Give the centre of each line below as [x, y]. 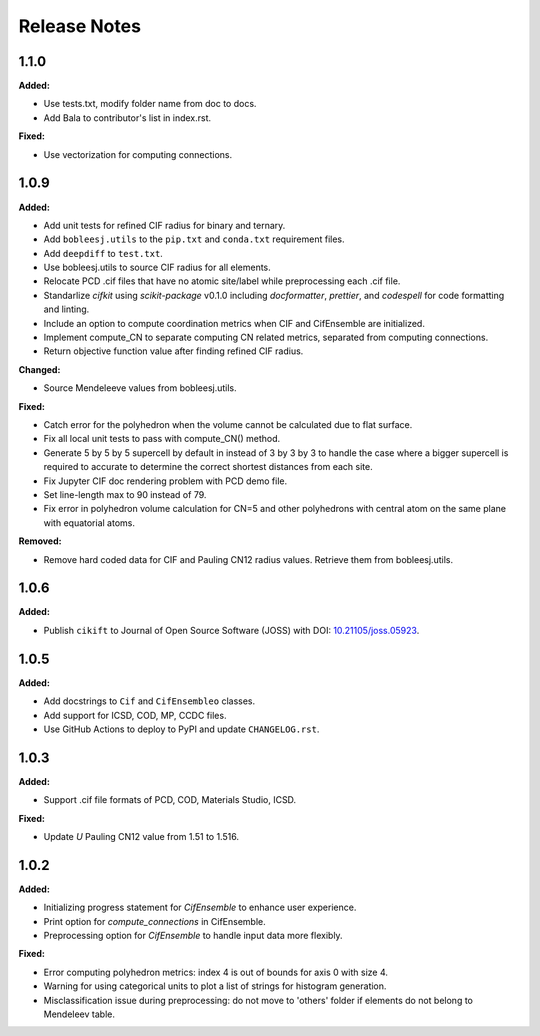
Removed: [40, 541]
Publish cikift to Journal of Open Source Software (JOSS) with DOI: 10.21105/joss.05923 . [231, 630]
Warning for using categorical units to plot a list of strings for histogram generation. [215, 986]
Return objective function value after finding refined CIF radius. [173, 351]
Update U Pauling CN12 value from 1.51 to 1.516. [141, 836]
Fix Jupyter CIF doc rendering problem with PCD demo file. [165, 481]
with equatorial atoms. [89, 522]
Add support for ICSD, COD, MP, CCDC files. [135, 715]
